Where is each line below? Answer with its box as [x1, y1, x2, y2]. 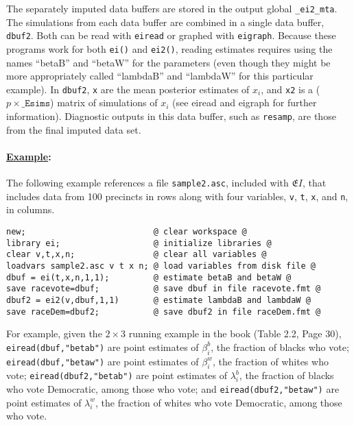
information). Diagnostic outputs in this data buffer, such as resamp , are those [6, 109, 336, 123]
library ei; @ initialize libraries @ [6, 238, 272, 248]
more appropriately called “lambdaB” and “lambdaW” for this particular [6, 69, 314, 83]
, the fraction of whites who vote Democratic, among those [95, 395, 342, 409]
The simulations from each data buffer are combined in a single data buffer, [6, 14, 324, 29]
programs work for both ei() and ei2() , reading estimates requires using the [6, 41, 333, 56]
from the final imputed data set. [6, 122, 141, 136]
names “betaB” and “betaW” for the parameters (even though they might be [6, 55, 331, 69]
